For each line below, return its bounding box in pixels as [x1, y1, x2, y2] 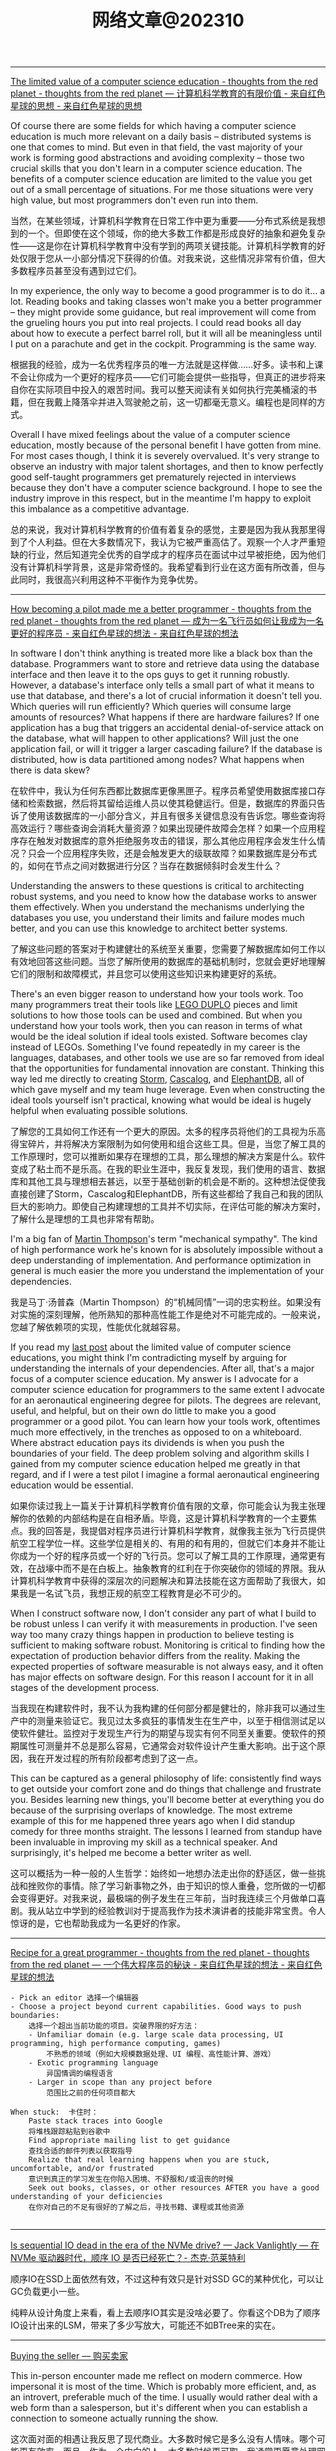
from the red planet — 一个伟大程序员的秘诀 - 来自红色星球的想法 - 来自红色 [10, 1959, 323, 1971]
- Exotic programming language [28, 2058, 159, 2068]
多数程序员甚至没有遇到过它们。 [10, 265, 142, 277]
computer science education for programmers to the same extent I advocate [10, 1384, 325, 1396]
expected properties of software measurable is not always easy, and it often [10, 1661, 324, 1673]
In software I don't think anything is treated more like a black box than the [10, 647, 313, 660]
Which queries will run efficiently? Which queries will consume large [10, 701, 292, 713]
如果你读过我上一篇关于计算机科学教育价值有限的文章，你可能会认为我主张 [10, 1500, 317, 1512]
